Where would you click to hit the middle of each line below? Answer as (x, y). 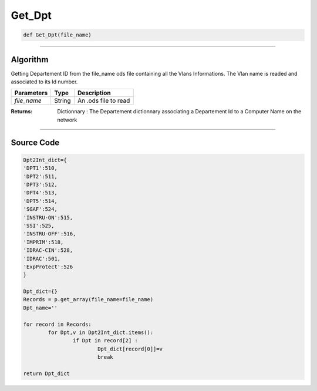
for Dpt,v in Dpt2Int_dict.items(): (101, 333)
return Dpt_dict (47, 373)
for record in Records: (58, 324)
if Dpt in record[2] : (105, 341)
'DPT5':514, (41, 201)
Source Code (35, 142)
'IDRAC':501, (42, 259)
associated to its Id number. (44, 82)
